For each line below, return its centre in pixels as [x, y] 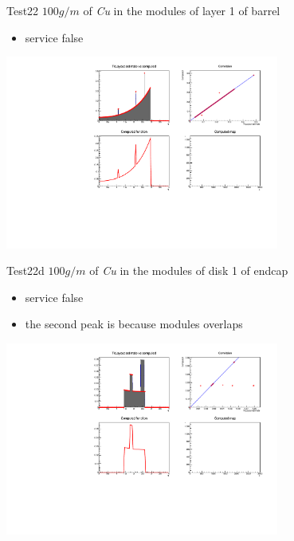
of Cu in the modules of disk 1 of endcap [189, 270]
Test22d [25, 270]
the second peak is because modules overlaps [134, 324]
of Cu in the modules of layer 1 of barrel [182, 10]
